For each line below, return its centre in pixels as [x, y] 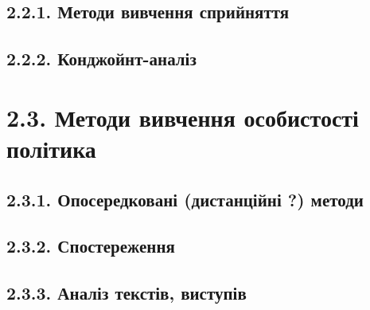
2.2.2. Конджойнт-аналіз [101, 59]
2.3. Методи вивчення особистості [183, 117]
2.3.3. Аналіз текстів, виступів [127, 293]
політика [51, 148]
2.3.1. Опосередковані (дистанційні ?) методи [185, 199]
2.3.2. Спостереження [91, 246]
